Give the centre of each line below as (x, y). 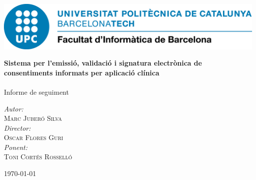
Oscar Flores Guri (34, 137)
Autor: (14, 108)
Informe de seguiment (36, 91)
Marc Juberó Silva (33, 118)
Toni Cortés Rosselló (38, 157)
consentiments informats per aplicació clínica (82, 72)
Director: (17, 127)
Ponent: (16, 147)
